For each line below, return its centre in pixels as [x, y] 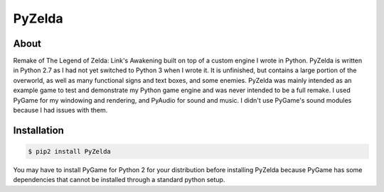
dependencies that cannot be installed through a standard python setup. [119, 180]
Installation [38, 130]
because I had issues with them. [60, 111]
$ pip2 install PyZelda [70, 152]
